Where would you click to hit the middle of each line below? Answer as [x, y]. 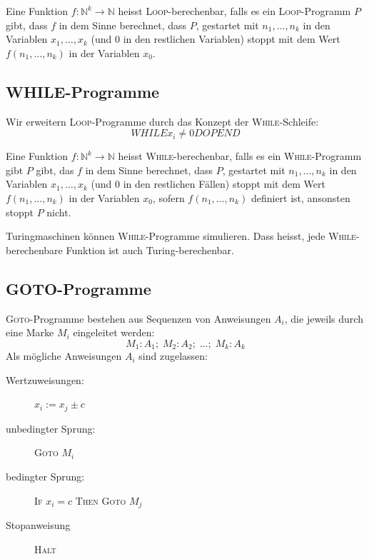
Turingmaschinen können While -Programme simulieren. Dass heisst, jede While [181, 236]
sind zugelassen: [173, 356]
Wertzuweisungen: [45, 379]
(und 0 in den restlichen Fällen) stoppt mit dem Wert [208, 184]
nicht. [59, 212]
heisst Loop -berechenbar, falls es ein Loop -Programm [234, 11]
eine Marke [30, 332]
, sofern [168, 197]
